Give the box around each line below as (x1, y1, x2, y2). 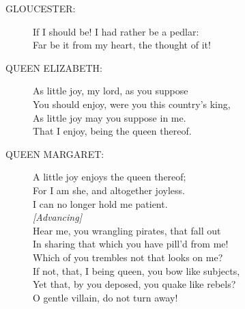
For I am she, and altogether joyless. (33, 183, 185, 197)
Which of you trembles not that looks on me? (33, 250, 223, 264)
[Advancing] (33, 210, 82, 224)
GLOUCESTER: (5, 1, 76, 15)
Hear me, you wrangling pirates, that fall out (33, 223, 221, 237)
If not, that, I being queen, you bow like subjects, (33, 263, 240, 278)
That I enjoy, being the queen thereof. (33, 124, 192, 138)
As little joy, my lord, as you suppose (33, 83, 188, 98)
